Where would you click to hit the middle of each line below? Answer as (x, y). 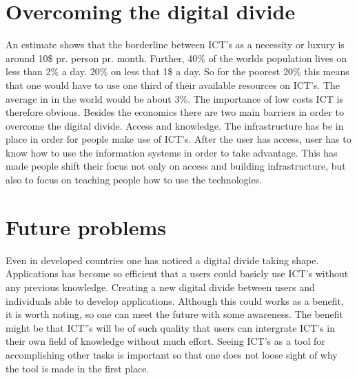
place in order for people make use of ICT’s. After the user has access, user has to (178, 139)
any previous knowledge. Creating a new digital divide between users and (160, 287)
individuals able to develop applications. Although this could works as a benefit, (175, 300)
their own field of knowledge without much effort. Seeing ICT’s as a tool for (165, 341)
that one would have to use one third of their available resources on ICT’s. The (173, 84)
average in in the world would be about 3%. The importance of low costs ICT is (174, 98)
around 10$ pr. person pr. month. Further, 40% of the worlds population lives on (176, 58)
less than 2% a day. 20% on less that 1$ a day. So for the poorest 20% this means (177, 71)
